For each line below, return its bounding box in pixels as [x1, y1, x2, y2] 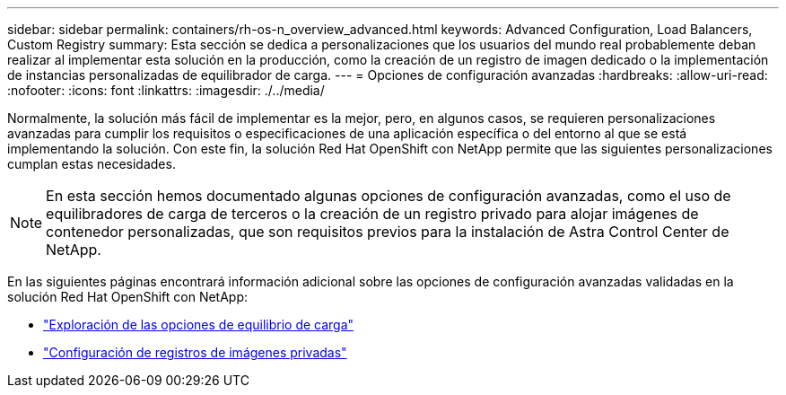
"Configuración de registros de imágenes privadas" [43, 345, 347, 360]
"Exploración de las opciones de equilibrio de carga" [43, 317, 354, 332]
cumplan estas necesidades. [7, 156, 176, 171]
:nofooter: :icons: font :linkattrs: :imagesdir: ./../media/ [7, 83, 325, 98]
